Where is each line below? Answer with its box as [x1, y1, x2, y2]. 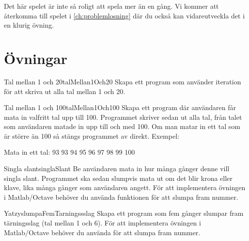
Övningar [4, 48, 67, 68]
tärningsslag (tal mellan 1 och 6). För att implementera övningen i [4, 218, 201, 228]
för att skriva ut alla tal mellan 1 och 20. [4, 86, 125, 96]
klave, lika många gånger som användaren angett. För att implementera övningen [4, 182, 246, 193]
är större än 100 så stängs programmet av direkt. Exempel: [4, 130, 179, 141]
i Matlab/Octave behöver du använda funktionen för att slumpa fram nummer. [4, 192, 238, 202]
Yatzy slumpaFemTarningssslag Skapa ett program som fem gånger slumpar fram [4, 208, 244, 218]
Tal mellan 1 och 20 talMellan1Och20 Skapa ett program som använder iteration [4, 76, 241, 86]
